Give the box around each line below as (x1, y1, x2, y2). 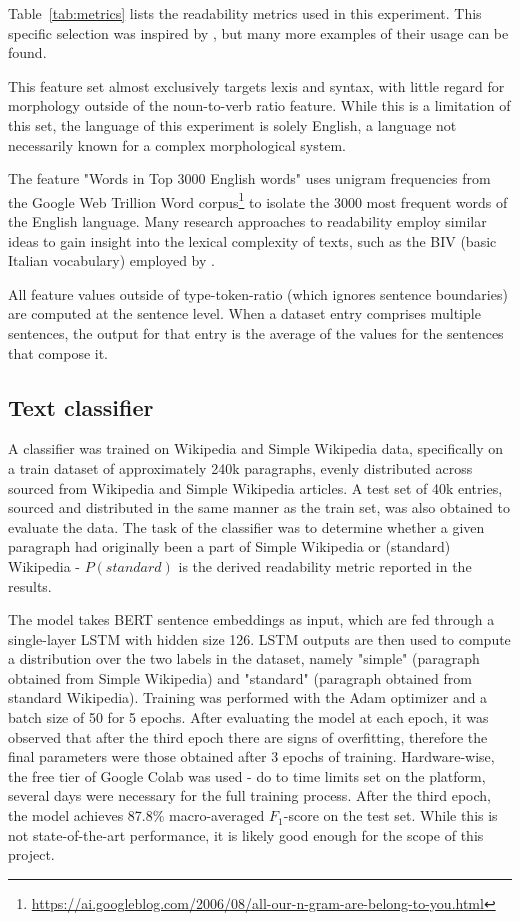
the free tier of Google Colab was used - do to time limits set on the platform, (8, 765, 486, 786)
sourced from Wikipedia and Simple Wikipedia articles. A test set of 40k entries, (8, 477, 503, 498)
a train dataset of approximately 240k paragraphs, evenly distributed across (8, 457, 473, 478)
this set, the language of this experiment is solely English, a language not (8, 114, 457, 135)
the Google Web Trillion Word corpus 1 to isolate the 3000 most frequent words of (8, 188, 508, 212)
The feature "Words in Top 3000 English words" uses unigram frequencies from (8, 168, 491, 189)
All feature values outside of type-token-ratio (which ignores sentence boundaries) (8, 283, 508, 304)
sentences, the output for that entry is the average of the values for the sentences (8, 322, 504, 343)
